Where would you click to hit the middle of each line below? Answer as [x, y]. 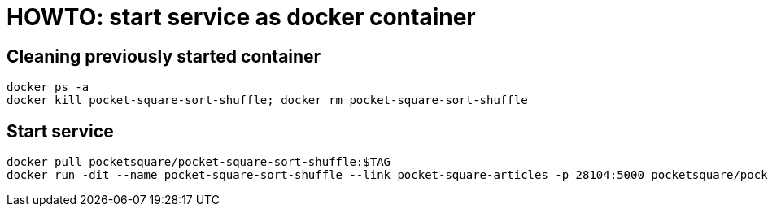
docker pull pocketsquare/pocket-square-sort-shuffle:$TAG [199, 162]
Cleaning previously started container [164, 56]
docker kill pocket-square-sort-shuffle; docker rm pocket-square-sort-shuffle [267, 100]
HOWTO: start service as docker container [241, 17]
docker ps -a [48, 87]
